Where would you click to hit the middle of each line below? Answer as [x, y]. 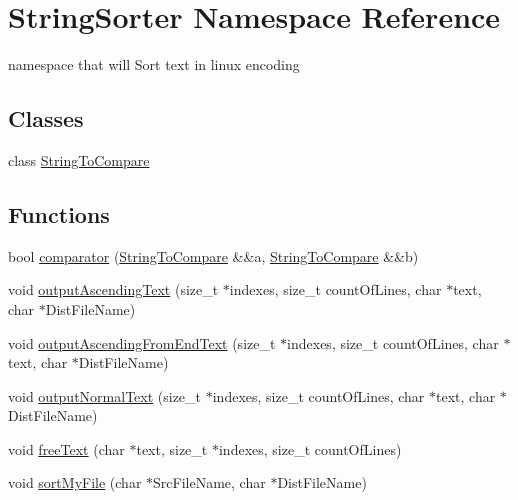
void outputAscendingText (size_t [113, 289]
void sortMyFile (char [75, 482]
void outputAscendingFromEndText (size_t [142, 342]
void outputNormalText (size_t [105, 395]
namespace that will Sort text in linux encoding [154, 64]
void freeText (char [66, 448]
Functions [59, 213]
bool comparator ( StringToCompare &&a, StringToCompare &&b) [213, 255]
